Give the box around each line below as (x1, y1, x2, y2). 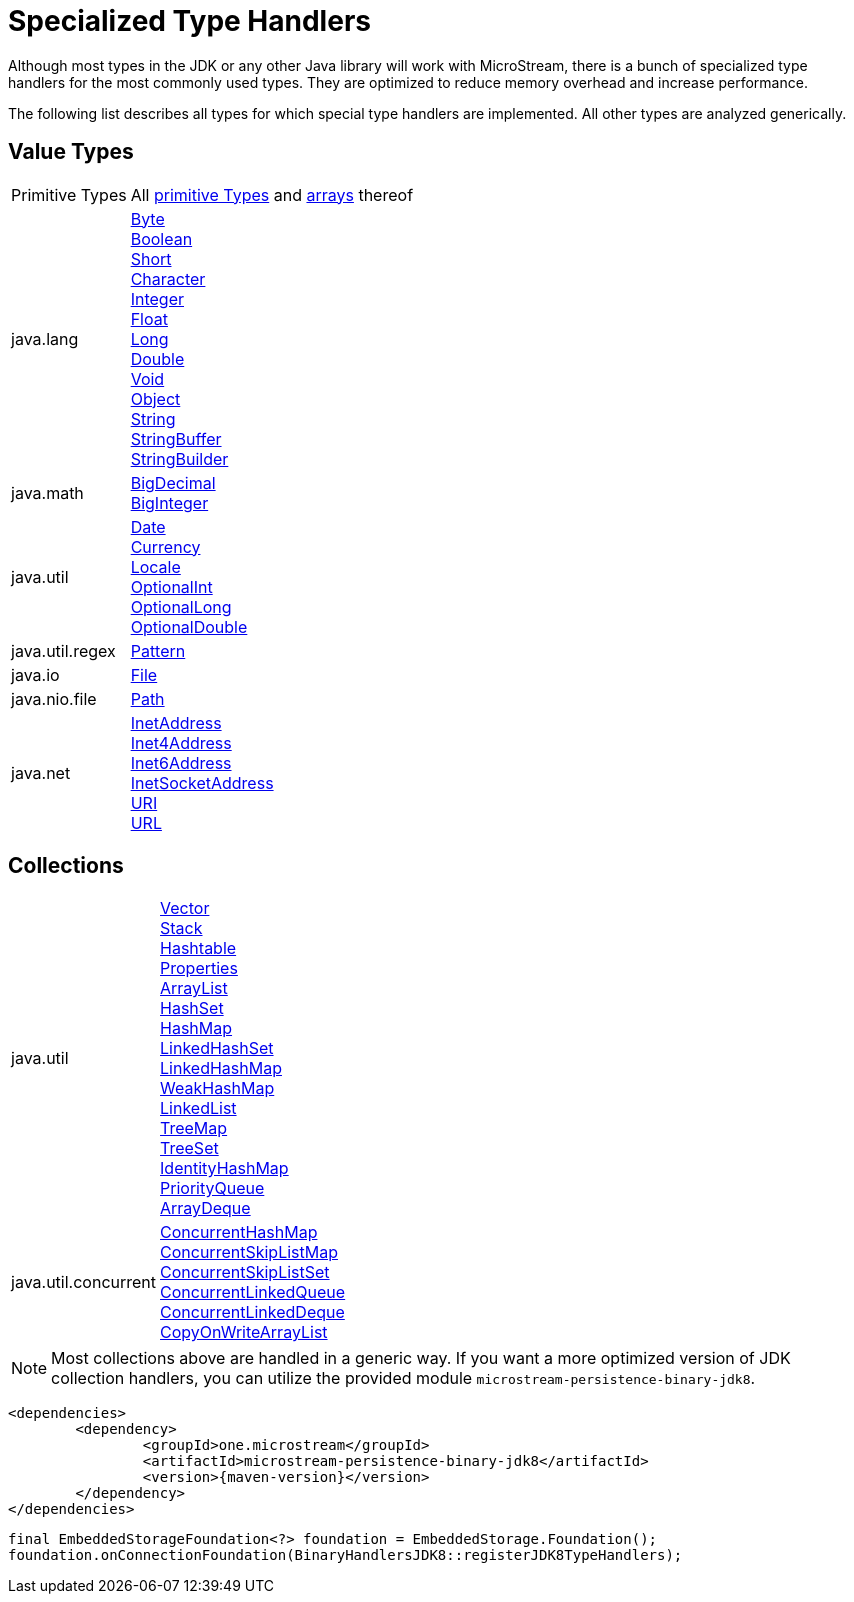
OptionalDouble (130, 616, 248, 637)
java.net (11, 762, 71, 783)
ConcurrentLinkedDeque (160, 1302, 345, 1323)
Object (130, 388, 181, 409)
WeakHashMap (160, 1078, 275, 1099)
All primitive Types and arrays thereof (130, 184, 414, 205)
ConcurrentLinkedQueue (160, 1282, 346, 1303)
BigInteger (130, 492, 209, 513)
